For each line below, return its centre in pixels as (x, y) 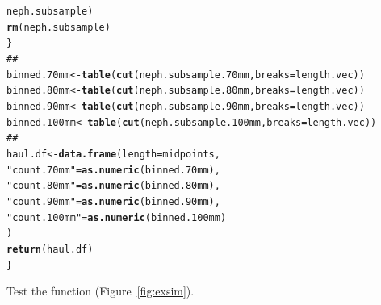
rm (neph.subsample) (59, 27)
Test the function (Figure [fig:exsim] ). (100, 291)
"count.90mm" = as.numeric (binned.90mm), (113, 201)
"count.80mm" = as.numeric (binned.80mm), (113, 186)
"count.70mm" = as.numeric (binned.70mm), (113, 170)
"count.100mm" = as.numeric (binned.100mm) (117, 217)
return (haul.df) (50, 249)
